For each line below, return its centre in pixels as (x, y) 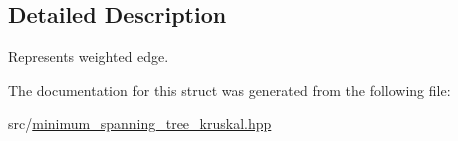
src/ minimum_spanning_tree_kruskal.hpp (140, 123)
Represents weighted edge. (88, 56)
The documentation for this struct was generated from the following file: (229, 89)
